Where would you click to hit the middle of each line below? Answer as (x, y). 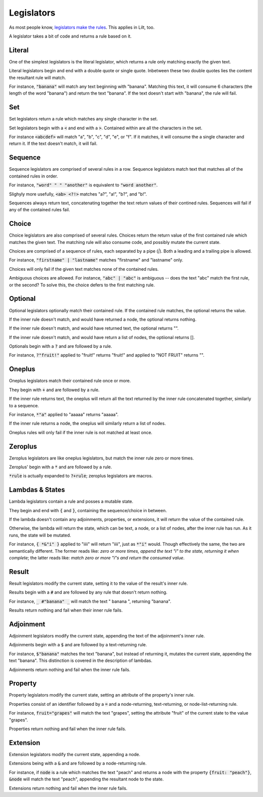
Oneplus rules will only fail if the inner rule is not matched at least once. (81, 432)
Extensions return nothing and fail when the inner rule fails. (68, 788)
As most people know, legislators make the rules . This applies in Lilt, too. (82, 27)
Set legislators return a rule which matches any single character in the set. (84, 119)
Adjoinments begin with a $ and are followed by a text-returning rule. (78, 645)
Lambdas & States (37, 490)
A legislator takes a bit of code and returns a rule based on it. (70, 36)
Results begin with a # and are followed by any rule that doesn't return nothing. (88, 592)
